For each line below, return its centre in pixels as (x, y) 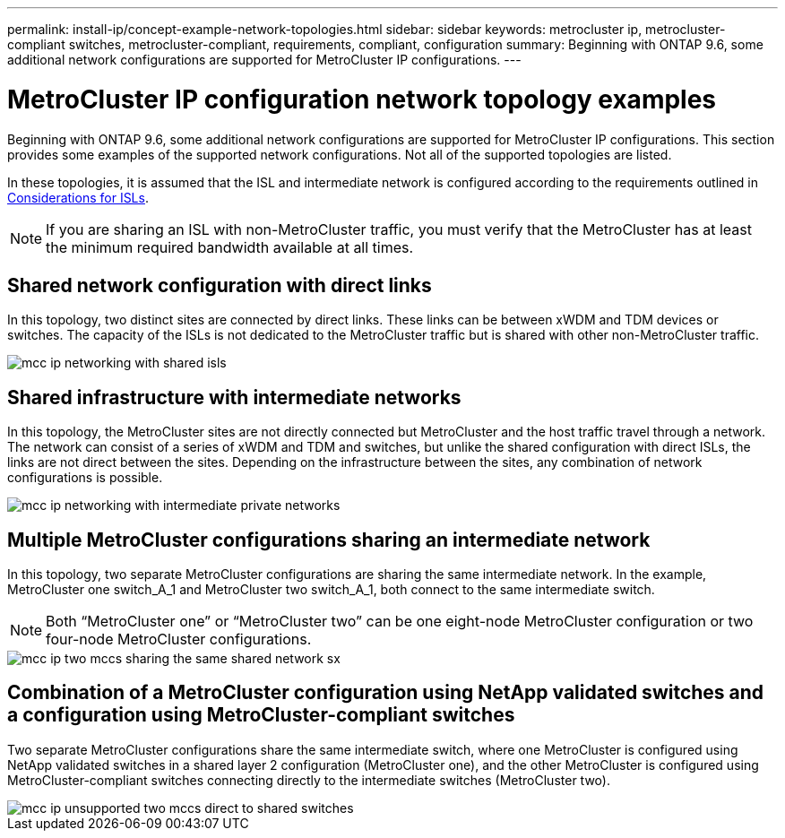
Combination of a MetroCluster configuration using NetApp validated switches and (386, 693)
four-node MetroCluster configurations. (179, 639)
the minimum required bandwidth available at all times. (230, 247)
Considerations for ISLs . (78, 197)
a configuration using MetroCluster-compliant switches (261, 715)
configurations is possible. (85, 478)
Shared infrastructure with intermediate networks (234, 397)
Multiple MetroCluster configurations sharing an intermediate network (329, 540)
